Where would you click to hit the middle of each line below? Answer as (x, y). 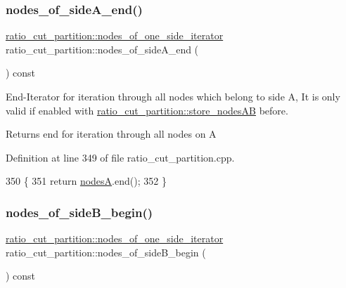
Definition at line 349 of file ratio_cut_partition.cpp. (120, 157)
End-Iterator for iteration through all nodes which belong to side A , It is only (173, 96)
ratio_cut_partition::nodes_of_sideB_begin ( (106, 252)
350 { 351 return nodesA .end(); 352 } (86, 181)
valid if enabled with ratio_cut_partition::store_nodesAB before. (147, 110)
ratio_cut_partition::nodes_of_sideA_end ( (102, 49)
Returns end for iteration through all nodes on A (111, 134)
